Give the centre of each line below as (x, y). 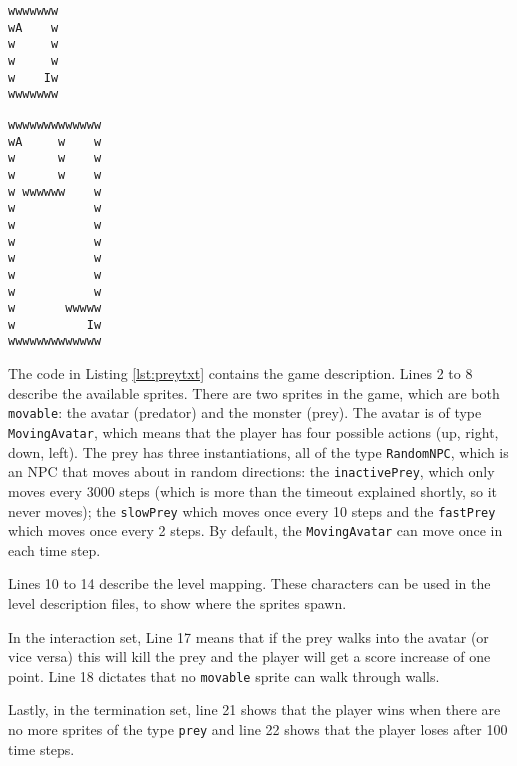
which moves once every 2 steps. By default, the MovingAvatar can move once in (255, 530)
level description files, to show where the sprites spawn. (177, 603)
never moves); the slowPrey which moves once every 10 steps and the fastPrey (252, 510)
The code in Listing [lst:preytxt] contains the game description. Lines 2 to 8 (240, 373)
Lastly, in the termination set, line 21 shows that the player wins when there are (254, 709)
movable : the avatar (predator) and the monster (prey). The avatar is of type (245, 412)
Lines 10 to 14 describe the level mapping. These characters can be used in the (249, 583)
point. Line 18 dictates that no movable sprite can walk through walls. (224, 675)
